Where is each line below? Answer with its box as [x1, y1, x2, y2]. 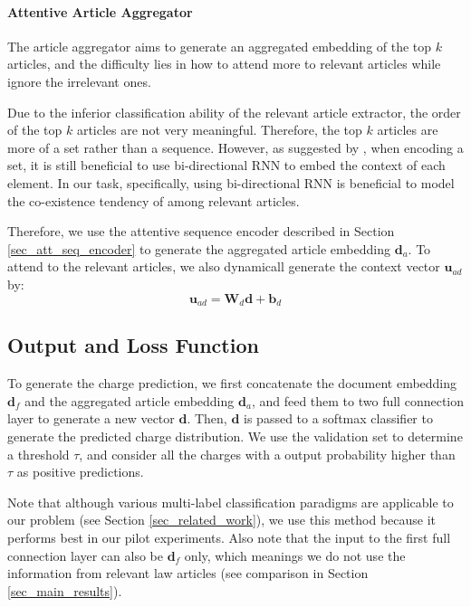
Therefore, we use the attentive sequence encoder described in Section [7, 222, 395, 241]
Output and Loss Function [7, 331, 259, 359]
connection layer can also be [7, 545, 163, 564]
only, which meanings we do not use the [184, 545, 406, 564]
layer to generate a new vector [7, 409, 175, 428]
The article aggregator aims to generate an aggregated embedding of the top [7, 36, 432, 55]
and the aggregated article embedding [24, 391, 235, 410]
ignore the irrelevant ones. [7, 71, 151, 90]
